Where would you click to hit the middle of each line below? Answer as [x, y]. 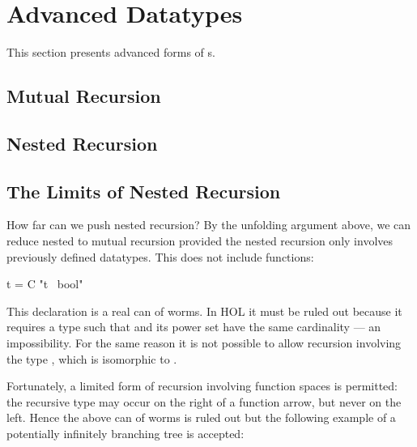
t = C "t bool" [45, 284]
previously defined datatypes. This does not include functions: [160, 256]
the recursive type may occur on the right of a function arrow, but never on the [204, 401]
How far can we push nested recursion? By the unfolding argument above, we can [209, 225]
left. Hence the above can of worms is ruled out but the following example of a [201, 417]
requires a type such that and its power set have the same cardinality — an [194, 327]
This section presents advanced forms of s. [111, 52]
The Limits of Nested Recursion [144, 191]
